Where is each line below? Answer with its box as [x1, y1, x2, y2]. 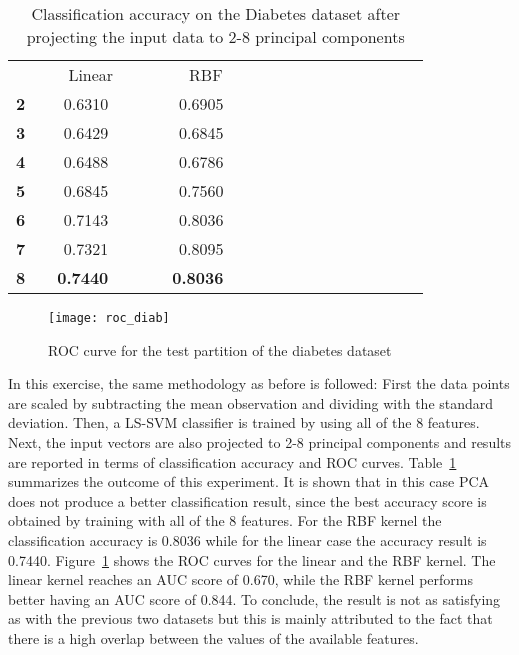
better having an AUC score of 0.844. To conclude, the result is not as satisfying [8, 588, 501, 609]
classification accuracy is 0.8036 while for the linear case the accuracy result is [8, 530, 487, 550]
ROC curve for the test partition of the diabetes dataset [48, 339, 392, 360]
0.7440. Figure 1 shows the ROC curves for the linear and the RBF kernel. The [8, 549, 496, 570]
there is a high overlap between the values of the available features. [8, 627, 419, 648]
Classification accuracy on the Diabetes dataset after [31, 2, 401, 25]
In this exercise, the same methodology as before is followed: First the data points [8, 373, 510, 394]
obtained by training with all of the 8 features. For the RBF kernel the [8, 510, 442, 531]
